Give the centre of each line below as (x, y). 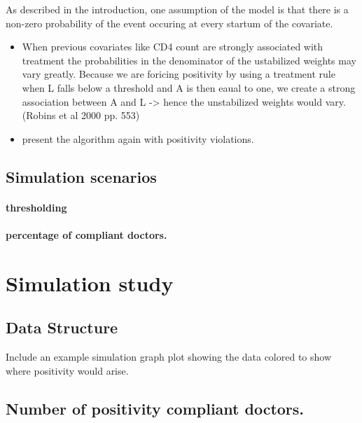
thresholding (36, 207)
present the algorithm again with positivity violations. (138, 138)
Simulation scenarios (81, 176)
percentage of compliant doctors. (86, 234)
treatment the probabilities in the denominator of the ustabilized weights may (189, 60)
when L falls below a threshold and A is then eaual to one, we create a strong (189, 87)
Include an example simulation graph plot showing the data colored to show (169, 357)
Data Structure (62, 327)
